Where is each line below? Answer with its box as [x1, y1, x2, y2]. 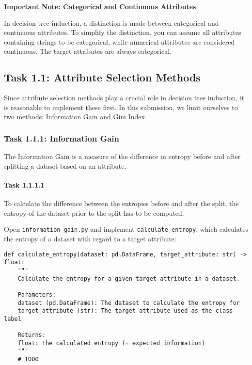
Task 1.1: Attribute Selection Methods [4, 70, 201, 85]
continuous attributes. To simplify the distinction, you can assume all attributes [4, 27, 241, 37]
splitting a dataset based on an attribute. [4, 160, 126, 171]
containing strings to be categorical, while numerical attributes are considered [4, 36, 235, 47]
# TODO [17, 356, 39, 363]
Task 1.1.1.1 [4, 179, 45, 190]
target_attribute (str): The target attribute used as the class [17, 307, 233, 315]
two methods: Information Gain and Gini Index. [4, 111, 147, 122]
